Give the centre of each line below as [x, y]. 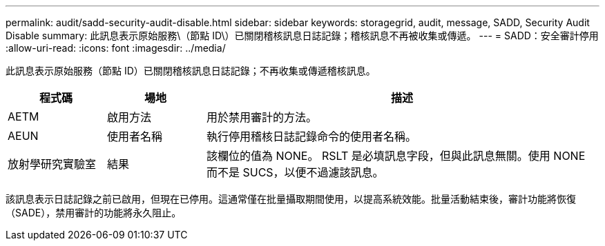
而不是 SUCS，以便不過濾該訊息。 [295, 172]
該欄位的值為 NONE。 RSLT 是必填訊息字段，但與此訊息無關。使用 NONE [396, 156]
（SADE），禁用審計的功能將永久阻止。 [94, 213]
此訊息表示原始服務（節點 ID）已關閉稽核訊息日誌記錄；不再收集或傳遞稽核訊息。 [191, 71]
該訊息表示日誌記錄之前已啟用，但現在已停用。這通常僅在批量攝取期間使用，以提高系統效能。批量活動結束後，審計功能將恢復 [291, 199]
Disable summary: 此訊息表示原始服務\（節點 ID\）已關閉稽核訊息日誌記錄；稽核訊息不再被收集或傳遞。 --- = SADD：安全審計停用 [302, 35]
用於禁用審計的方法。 [261, 117]
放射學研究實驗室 [52, 164]
